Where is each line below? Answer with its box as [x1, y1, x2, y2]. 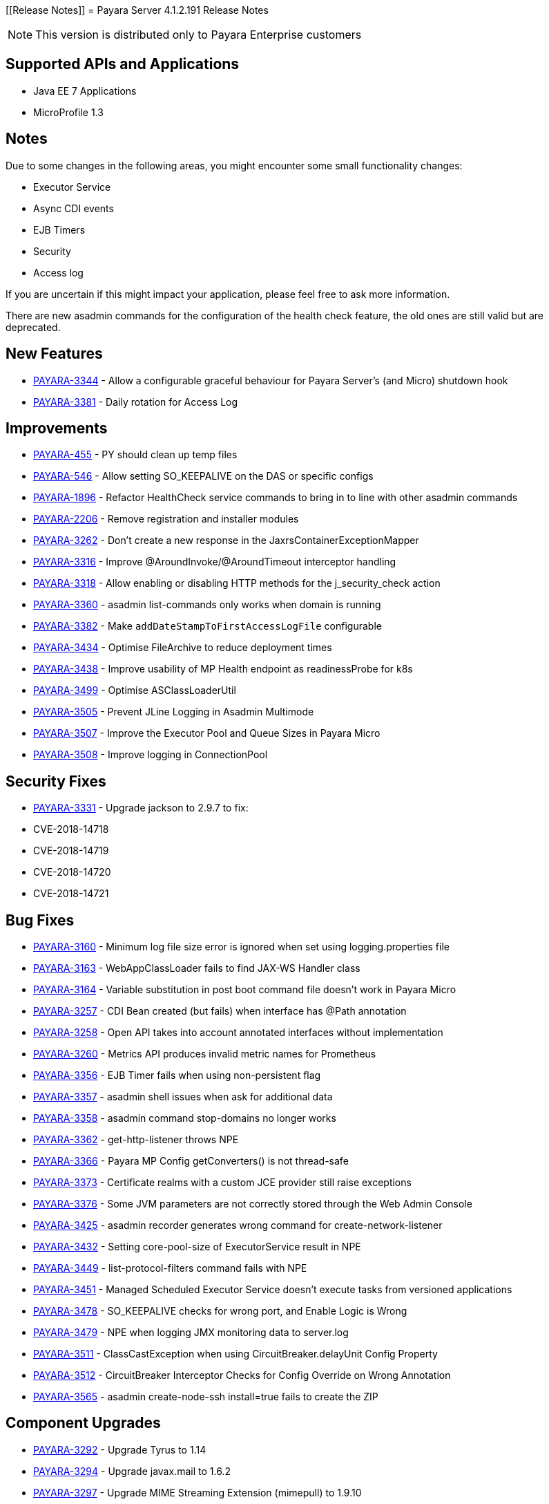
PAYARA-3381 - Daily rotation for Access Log [33, 395, 238, 408]
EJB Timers [33, 223, 86, 236]
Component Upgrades [6, 1414, 161, 1432]
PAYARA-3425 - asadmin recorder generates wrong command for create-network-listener [33, 1219, 443, 1232]
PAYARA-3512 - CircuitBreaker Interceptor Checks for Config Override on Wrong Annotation [33, 1369, 451, 1382]
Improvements [6, 419, 108, 437]
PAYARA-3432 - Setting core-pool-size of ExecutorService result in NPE [33, 1241, 361, 1253]
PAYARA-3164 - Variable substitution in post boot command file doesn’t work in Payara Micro [33, 984, 456, 996]
